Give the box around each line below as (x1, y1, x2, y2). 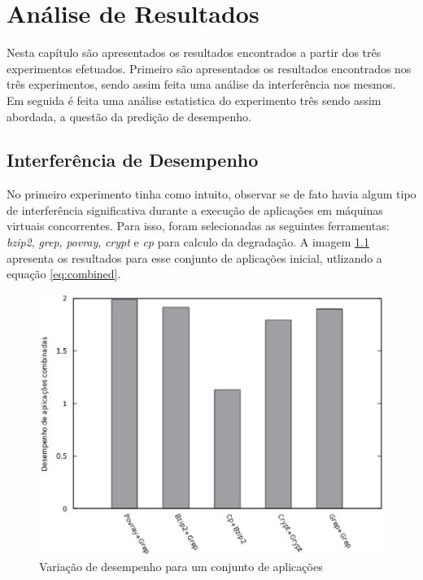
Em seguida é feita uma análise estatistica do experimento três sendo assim (7, 91, 382, 108)
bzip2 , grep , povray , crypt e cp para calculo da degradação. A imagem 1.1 (7, 233, 369, 251)
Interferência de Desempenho (7, 147, 259, 172)
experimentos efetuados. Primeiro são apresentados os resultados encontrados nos (7, 59, 412, 76)
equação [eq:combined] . (7, 265, 121, 282)
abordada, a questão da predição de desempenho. (7, 107, 251, 124)
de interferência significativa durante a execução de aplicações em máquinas (7, 201, 383, 218)
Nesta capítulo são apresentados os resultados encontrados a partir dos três (7, 44, 382, 61)
